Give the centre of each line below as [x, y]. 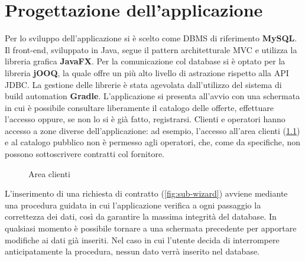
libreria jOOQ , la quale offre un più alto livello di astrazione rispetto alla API [147, 72]
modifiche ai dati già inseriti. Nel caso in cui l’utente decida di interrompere [142, 239]
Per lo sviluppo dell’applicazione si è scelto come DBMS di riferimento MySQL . [151, 38]
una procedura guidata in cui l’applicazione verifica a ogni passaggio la [133, 205]
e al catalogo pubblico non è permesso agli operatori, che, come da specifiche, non [153, 142]
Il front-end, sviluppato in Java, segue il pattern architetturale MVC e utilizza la [151, 49]
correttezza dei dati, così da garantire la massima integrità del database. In [141, 216]
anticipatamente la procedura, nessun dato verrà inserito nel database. [132, 251]
